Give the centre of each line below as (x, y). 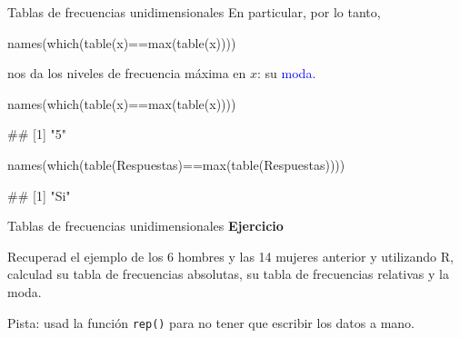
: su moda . (287, 73)
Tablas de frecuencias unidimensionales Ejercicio (145, 226)
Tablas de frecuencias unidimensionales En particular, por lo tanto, (194, 12)
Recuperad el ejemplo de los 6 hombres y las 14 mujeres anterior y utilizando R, (230, 256)
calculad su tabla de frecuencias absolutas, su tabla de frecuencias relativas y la (228, 274)
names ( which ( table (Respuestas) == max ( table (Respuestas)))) (176, 164)
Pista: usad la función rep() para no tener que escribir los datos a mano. (211, 322)
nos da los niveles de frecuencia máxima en (127, 73)
